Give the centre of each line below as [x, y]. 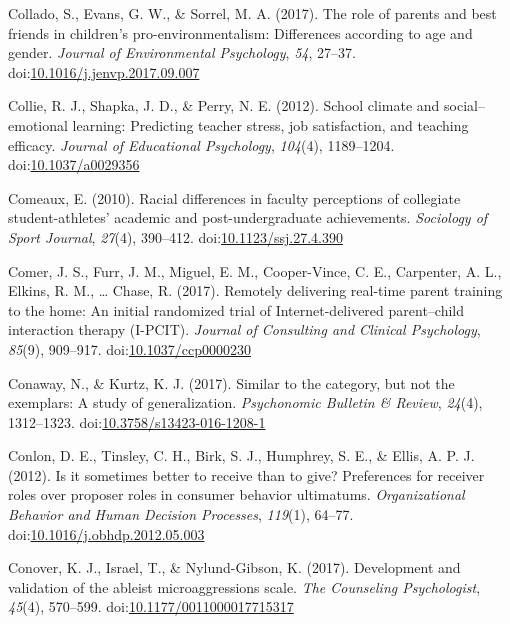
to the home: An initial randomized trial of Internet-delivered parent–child [236, 309]
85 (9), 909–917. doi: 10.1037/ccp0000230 [129, 348]
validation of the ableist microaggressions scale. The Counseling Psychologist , [244, 586]
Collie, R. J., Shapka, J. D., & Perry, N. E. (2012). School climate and [224, 105]
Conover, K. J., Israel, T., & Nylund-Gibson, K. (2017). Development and [234, 567]
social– [464, 105]
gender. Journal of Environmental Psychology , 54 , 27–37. [182, 52]
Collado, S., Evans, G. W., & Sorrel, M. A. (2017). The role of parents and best [252, 13]
